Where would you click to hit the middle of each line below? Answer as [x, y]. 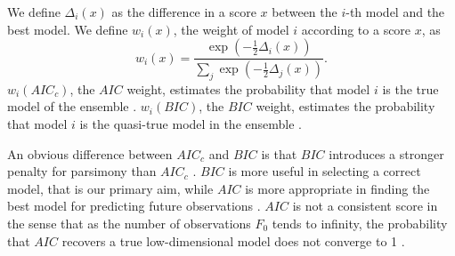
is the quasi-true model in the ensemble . [191, 124]
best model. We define [68, 29]
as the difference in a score [184, 12]
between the [305, 12]
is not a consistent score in [365, 206]
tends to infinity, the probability [360, 224]
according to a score [356, 29]
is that [279, 153]
